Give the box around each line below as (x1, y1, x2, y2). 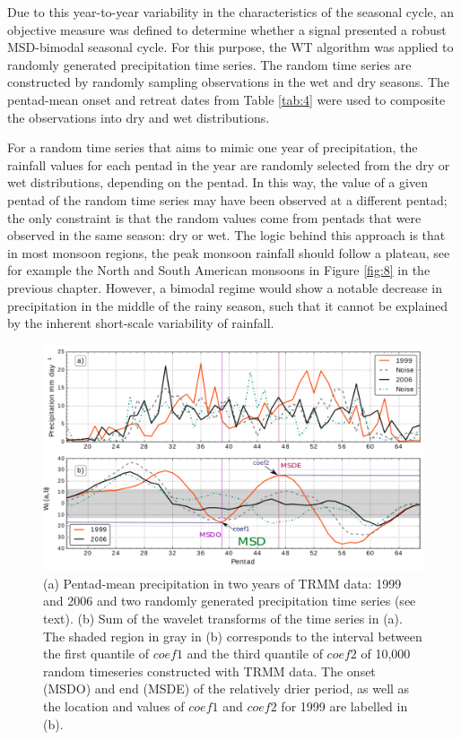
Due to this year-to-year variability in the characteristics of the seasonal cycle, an (7, 3, 455, 21)
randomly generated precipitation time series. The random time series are (7, 55, 412, 73)
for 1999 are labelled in (281, 697, 408, 716)
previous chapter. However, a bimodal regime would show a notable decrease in (7, 278, 442, 297)
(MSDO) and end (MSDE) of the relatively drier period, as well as (43, 679, 410, 698)
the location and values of (43, 697, 185, 716)
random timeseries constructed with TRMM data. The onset (43, 661, 376, 680)
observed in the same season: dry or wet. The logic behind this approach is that (7, 226, 446, 245)
